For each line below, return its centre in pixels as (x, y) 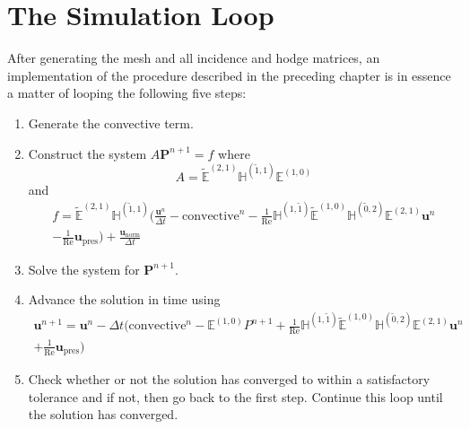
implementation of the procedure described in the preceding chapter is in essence (229, 75)
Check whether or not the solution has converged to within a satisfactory (229, 379)
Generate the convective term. (111, 123)
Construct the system (87, 153)
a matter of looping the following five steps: (127, 93)
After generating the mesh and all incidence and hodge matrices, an (194, 58)
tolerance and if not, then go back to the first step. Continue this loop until (235, 396)
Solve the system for (84, 269)
